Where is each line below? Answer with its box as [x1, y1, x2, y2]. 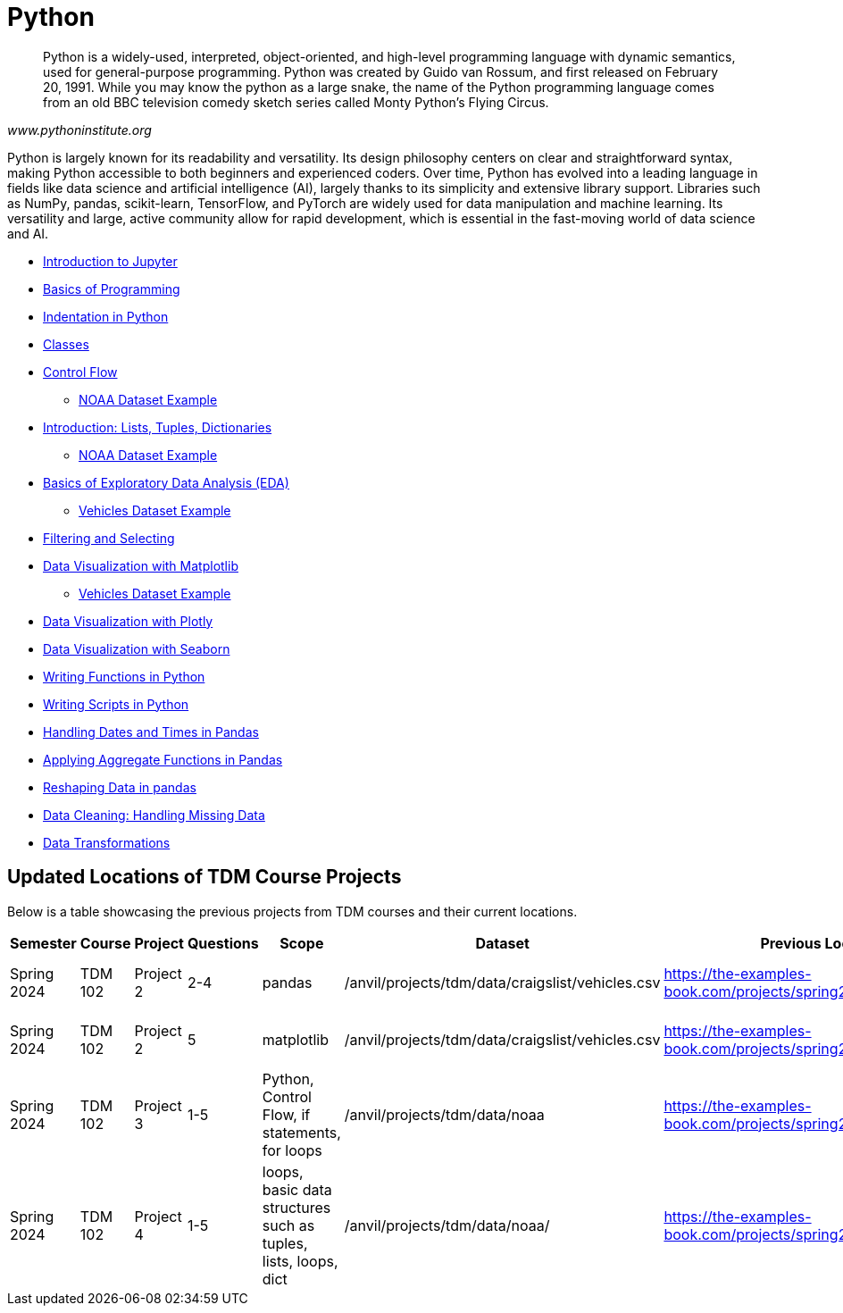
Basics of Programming [43, 280, 180, 297]
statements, [262, 1123, 341, 1142]
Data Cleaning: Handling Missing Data [43, 807, 265, 823]
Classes [43, 336, 89, 352]
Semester [10, 933, 77, 952]
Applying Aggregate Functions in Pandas [43, 751, 283, 767]
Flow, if [262, 1105, 311, 1124]
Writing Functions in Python [43, 668, 205, 684]
